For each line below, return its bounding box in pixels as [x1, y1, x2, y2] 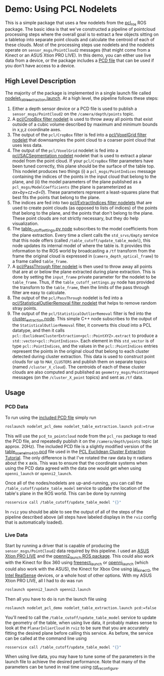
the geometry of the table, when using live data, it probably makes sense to [5, 620, 158, 625]
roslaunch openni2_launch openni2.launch [5, 587, 91, 592]
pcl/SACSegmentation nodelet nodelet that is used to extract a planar [12, 153, 152, 159]
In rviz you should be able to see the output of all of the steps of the [5, 509, 143, 515]
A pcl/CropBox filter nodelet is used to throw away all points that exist [12, 116, 153, 122]
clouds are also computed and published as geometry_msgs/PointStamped [12, 369, 159, 375]
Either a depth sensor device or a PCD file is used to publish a [12, 106, 137, 112]
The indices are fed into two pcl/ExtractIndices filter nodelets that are [12, 200, 152, 206]
